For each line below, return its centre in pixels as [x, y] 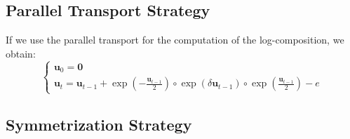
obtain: [21, 53]
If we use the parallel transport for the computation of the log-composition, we [175, 40]
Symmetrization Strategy [99, 124]
